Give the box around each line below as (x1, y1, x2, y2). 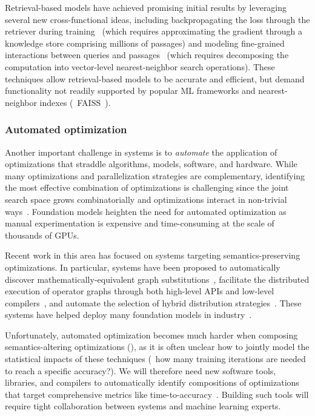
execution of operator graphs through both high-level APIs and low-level (5, 285, 274, 297)
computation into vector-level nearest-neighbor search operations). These (5, 60, 275, 73)
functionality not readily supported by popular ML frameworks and (5, 84, 256, 97)
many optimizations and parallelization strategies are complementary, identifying (5, 169, 305, 182)
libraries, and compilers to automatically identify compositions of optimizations (5, 376, 299, 389)
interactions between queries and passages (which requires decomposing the (5, 48, 289, 61)
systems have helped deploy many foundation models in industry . (5, 308, 252, 321)
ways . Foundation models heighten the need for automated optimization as (5, 205, 287, 217)
